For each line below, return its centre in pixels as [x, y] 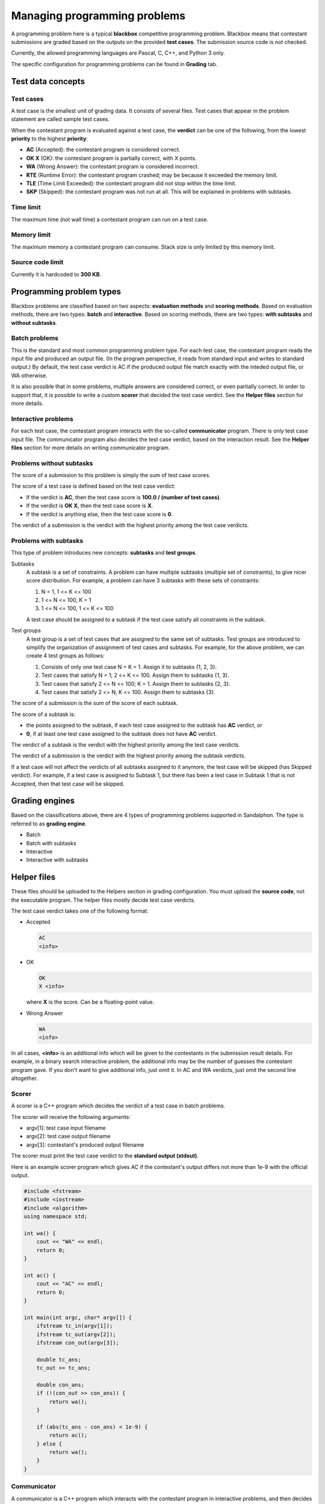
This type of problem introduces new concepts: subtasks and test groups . [104, 553]
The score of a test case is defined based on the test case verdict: [93, 486]
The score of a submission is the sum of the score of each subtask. [94, 703]
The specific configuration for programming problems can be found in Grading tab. [114, 64]
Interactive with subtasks [57, 860]
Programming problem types [66, 291]
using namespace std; [56, 1216]
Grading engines [43, 801]
